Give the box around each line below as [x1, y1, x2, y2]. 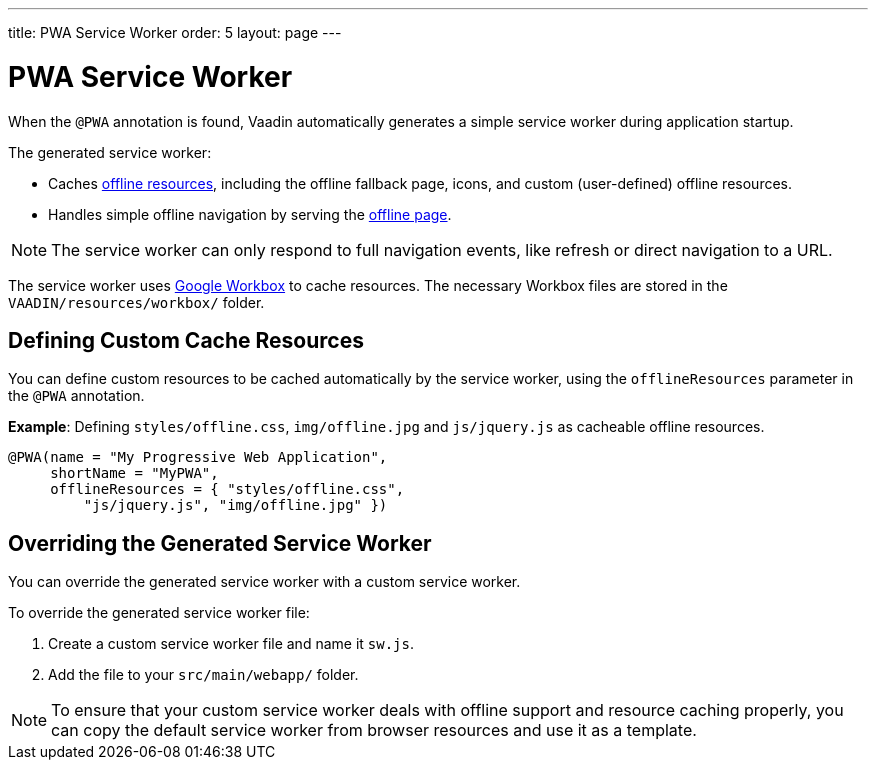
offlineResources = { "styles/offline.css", [50, 481, 405, 498]
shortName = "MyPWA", [50, 465, 219, 482]
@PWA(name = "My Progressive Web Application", [8, 449, 388, 466]
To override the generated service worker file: [8, 604, 310, 622]
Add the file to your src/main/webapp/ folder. [48, 666, 359, 684]
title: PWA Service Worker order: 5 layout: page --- [8, 24, 342, 41]
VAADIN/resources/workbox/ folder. [8, 293, 265, 311]
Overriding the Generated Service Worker [8, 530, 432, 556]
